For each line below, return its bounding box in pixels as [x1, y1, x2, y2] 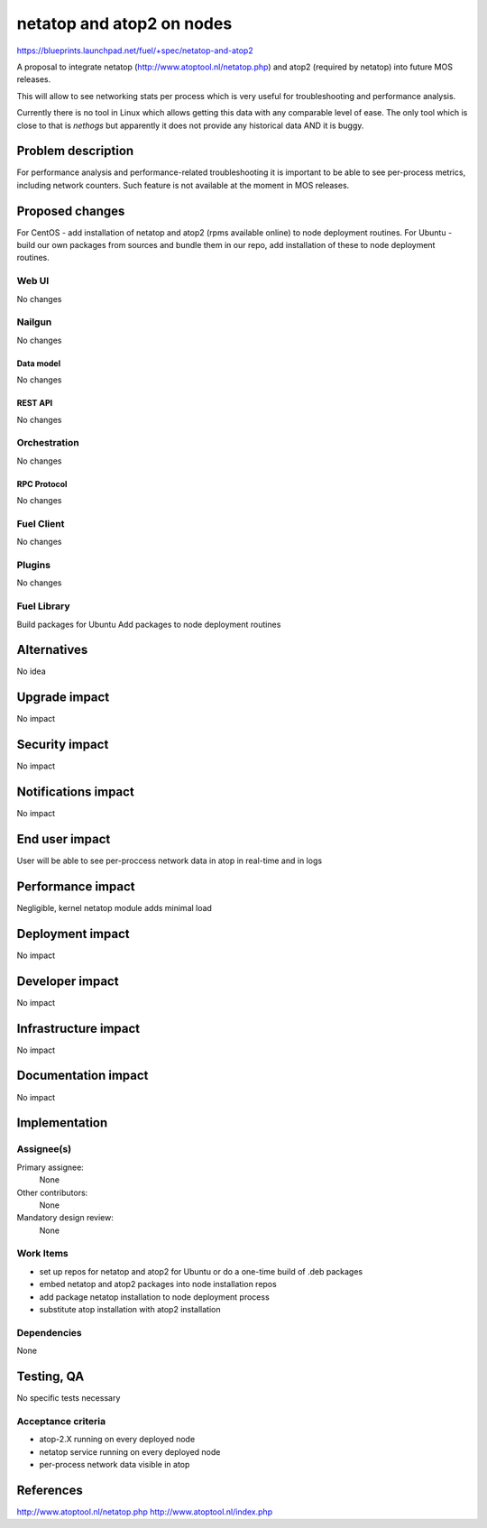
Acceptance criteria [16, 1414, 106, 1427]
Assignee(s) [16, 1143, 72, 1155]
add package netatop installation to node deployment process [39, 1291, 270, 1302]
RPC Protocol [16, 478, 68, 489]
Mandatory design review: [16, 1212, 115, 1223]
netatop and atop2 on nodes [16, 14, 233, 33]
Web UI [16, 275, 50, 288]
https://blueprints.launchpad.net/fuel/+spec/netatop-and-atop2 [16, 45, 253, 56]
